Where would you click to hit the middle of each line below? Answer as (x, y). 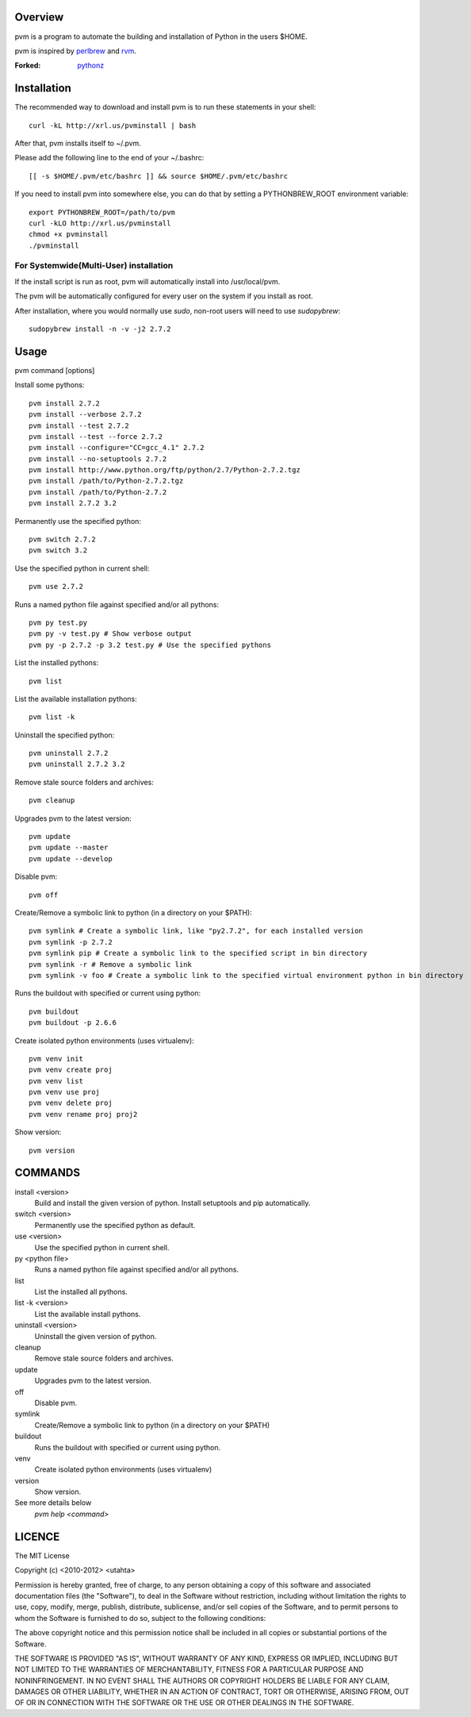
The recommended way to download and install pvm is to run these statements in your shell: (165, 107)
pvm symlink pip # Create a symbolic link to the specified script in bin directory (198, 953)
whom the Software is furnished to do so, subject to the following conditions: (140, 1618)
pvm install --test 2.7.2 (79, 425)
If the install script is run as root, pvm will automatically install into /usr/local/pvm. (147, 281)
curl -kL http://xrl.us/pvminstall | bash (113, 125)
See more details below (53, 1503)
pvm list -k (52, 717)
